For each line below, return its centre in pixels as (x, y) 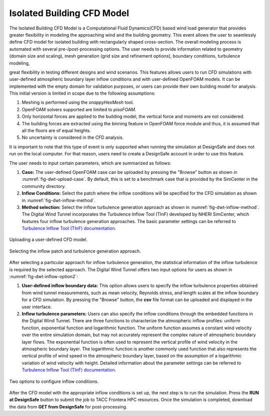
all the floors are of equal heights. (56, 131)
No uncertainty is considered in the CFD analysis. (73, 137)
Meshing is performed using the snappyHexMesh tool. (78, 102)
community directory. (44, 186)
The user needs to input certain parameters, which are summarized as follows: (90, 163)
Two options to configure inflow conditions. (54, 381)
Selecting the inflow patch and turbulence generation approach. (75, 251)
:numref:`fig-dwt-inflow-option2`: (44, 277)
